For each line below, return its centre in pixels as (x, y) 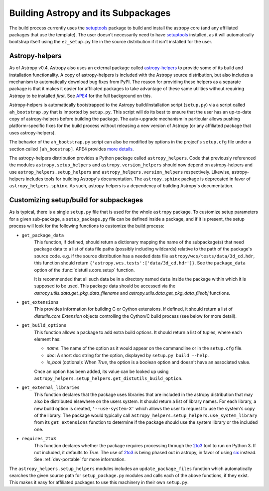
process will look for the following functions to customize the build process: (87, 226)
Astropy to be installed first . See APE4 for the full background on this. (80, 96)
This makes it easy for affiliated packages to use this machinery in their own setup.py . (99, 483)
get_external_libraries (51, 388)
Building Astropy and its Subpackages (90, 13)
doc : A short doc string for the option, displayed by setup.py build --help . (128, 355)
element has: (47, 339)
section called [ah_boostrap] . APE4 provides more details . (71, 149)
